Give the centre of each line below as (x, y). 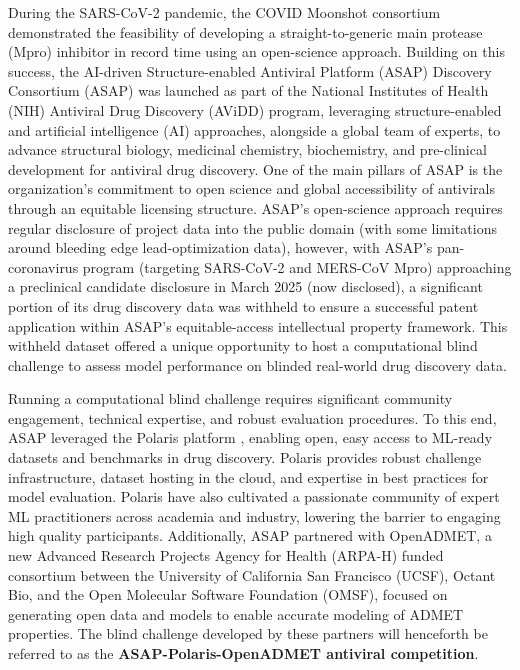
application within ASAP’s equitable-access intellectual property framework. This (258, 325)
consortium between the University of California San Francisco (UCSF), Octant (252, 574)
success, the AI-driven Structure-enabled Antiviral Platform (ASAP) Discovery (250, 70)
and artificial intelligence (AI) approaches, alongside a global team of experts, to (254, 129)
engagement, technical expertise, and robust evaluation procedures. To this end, (252, 417)
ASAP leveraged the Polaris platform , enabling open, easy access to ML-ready (250, 437)
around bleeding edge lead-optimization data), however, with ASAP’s (220, 247)
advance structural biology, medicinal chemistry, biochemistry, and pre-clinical (247, 149)
